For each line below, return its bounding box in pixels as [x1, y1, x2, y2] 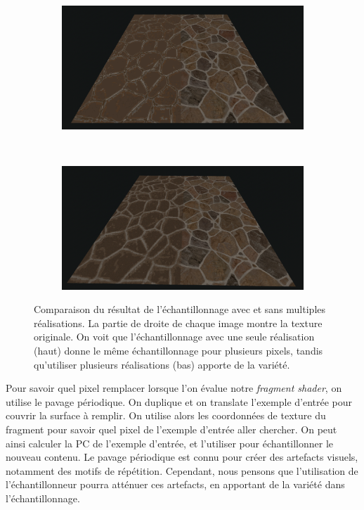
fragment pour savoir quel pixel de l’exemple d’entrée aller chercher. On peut [6, 421, 337, 436]
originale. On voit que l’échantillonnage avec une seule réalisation [34, 329, 315, 344]
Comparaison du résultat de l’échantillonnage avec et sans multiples [34, 302, 326, 317]
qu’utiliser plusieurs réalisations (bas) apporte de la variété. [34, 357, 290, 371]
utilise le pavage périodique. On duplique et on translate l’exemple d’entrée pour [6, 394, 353, 409]
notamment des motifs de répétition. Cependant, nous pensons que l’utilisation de [6, 463, 358, 478]
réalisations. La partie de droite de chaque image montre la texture [34, 315, 323, 330]
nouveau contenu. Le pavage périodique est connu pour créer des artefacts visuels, [6, 450, 358, 464]
